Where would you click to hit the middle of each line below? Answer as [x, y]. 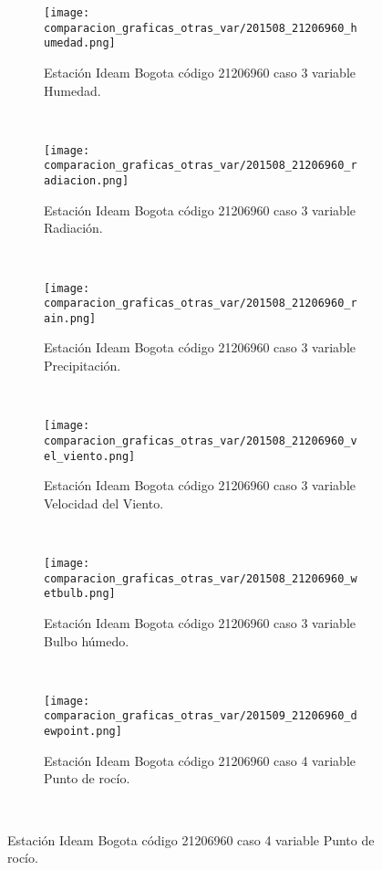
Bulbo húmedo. [87, 640]
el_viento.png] [90, 456]
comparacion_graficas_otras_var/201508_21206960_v [201, 440]
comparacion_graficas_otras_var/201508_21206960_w [201, 578]
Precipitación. [83, 366]
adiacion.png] [87, 181]
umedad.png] [80, 43]
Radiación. [73, 228]
